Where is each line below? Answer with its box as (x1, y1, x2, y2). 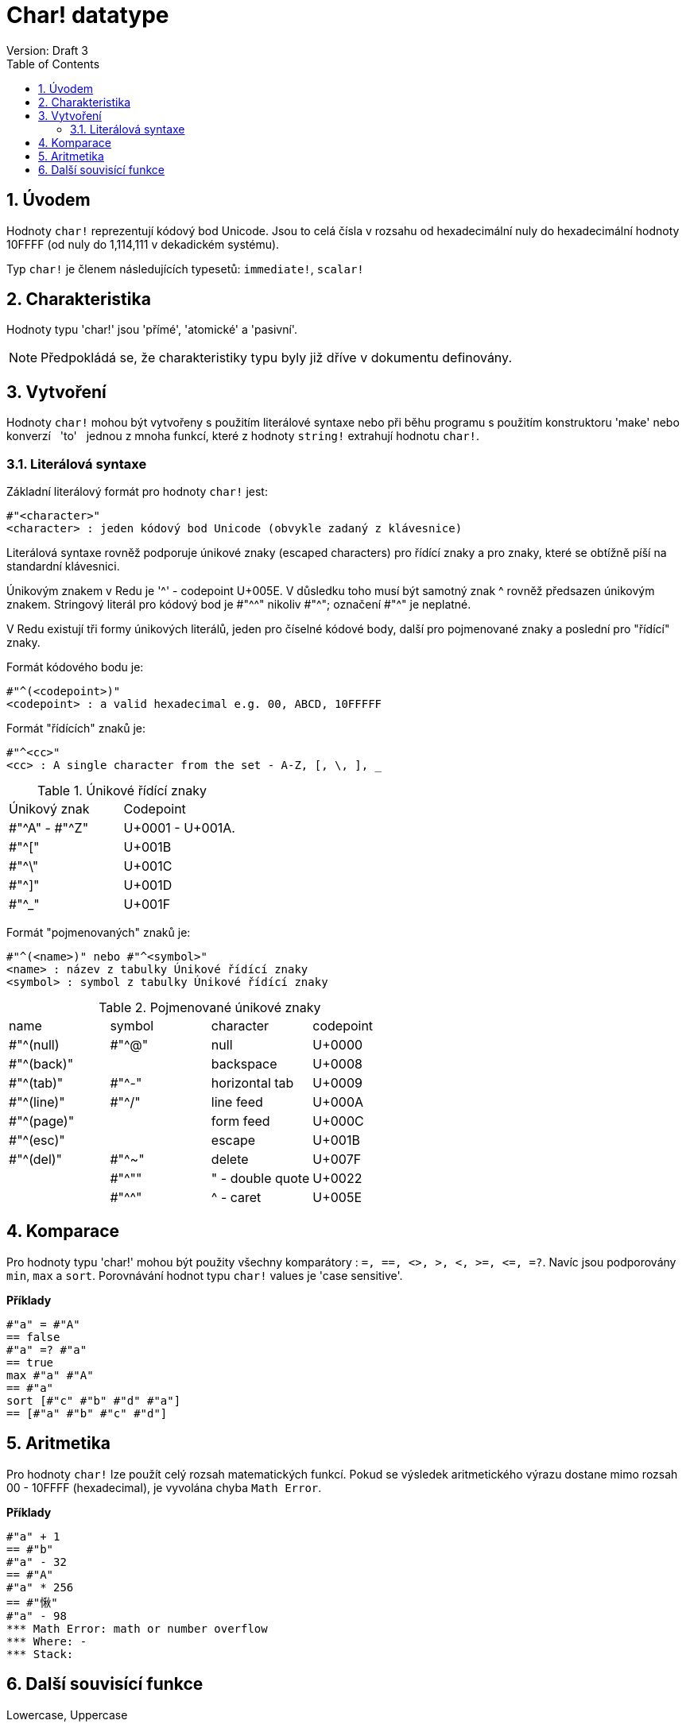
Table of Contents (6, 56, 100, 71)
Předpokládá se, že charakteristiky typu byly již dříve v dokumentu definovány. (41, 350, 512, 366)
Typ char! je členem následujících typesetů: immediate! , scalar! (6, 261, 364, 276)
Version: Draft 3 (6, 43, 88, 57)
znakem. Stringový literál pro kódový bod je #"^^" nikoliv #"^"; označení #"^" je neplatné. (6, 597, 471, 612)
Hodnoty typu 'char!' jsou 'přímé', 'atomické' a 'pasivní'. (6, 323, 297, 337)
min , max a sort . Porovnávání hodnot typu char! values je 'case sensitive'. (6, 1268, 403, 1282)
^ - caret (211, 1189, 262, 1206)
